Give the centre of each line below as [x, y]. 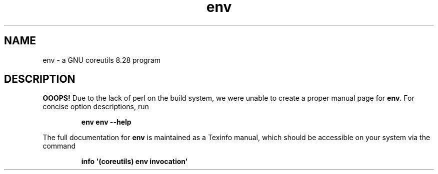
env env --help [106, 122]
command [59, 146]
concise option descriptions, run [96, 107]
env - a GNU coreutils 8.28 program [102, 60]
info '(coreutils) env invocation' [134, 162]
